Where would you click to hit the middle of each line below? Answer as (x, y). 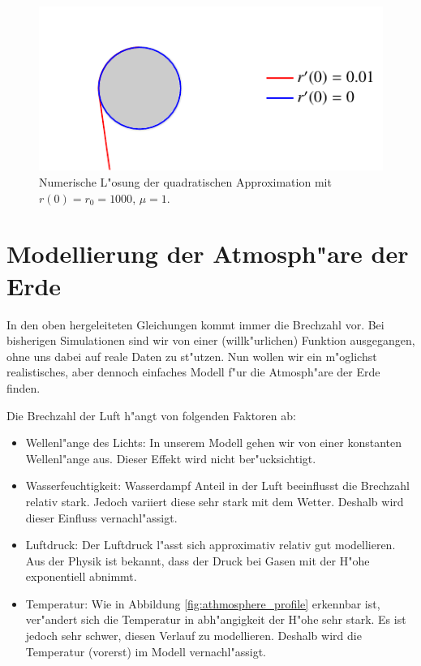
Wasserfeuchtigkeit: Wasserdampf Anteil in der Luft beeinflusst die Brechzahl (217, 486)
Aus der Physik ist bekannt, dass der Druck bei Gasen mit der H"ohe (198, 560)
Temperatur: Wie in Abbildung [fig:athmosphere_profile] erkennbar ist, (203, 603)
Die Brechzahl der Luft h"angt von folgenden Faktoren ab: (151, 415)
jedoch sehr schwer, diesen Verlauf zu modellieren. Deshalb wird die (193, 636)
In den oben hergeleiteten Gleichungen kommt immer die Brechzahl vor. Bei (195, 324)
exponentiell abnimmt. (81, 576)
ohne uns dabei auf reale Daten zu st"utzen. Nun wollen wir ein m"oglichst (192, 356)
